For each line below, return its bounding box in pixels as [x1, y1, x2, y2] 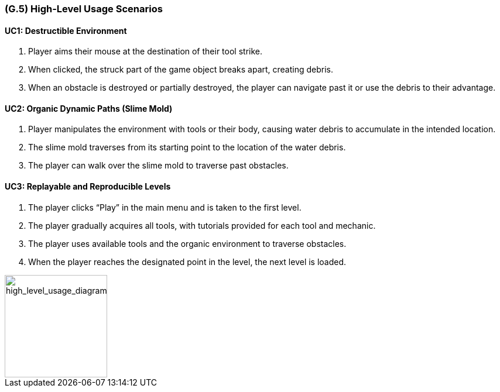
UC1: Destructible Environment [5, 25, 127, 36]
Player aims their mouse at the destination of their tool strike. [28, 46, 263, 57]
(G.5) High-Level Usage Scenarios [5, 3, 163, 15]
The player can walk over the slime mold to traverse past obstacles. [28, 160, 289, 171]
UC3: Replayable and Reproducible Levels [5, 181, 171, 192]
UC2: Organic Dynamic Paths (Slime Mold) [5, 103, 173, 114]
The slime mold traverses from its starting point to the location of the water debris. [28, 142, 346, 153]
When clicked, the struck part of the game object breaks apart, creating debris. [28, 64, 334, 75]
